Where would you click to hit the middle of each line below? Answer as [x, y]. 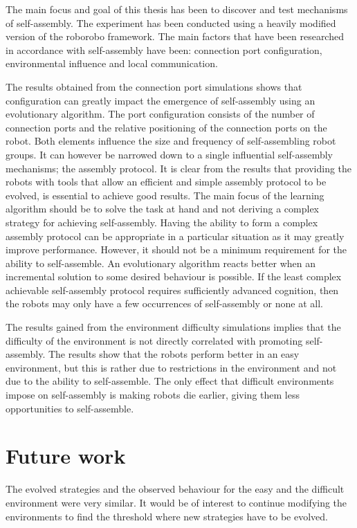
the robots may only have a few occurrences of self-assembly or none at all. [164, 303]
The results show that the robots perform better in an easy [174, 354]
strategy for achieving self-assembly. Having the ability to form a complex [162, 222]
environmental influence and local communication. [112, 63]
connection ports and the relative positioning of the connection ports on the [166, 127]
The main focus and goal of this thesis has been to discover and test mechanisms [177, 9]
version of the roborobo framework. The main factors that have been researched [175, 36]
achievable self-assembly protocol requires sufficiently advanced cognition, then [172, 290]
